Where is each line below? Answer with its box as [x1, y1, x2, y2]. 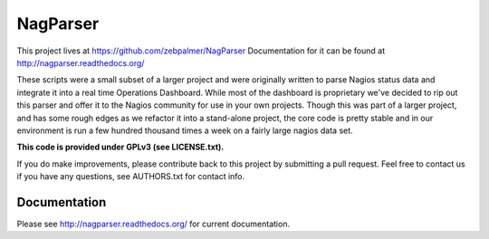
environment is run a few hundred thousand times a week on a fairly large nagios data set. [16, 125, 353, 136]
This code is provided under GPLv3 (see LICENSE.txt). [16, 141, 225, 153]
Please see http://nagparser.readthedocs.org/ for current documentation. [16, 218, 290, 229]
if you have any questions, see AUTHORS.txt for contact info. [16, 171, 245, 182]
